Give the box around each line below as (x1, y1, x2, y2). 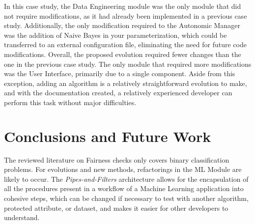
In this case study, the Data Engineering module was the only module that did (4, 1, 241, 11)
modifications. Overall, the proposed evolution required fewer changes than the (4, 49, 241, 59)
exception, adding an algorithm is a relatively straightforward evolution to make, (4, 78, 247, 88)
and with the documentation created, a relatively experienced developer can (4, 87, 232, 98)
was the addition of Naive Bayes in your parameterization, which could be (4, 29, 227, 40)
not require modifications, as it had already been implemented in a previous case (4, 10, 247, 21)
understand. (4, 212, 40, 223)
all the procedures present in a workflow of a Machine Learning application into (4, 183, 244, 194)
